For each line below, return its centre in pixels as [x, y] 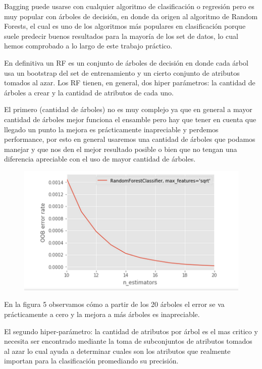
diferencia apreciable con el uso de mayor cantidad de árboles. [100, 159]
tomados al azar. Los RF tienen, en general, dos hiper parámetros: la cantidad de [130, 83]
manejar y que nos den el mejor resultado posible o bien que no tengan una [121, 149]
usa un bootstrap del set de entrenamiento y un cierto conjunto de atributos [122, 72]
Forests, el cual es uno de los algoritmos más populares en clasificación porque [125, 26]
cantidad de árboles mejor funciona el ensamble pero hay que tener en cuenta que [130, 119]
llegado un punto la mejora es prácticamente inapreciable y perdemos [111, 129]
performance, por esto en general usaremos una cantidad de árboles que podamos [130, 139]
